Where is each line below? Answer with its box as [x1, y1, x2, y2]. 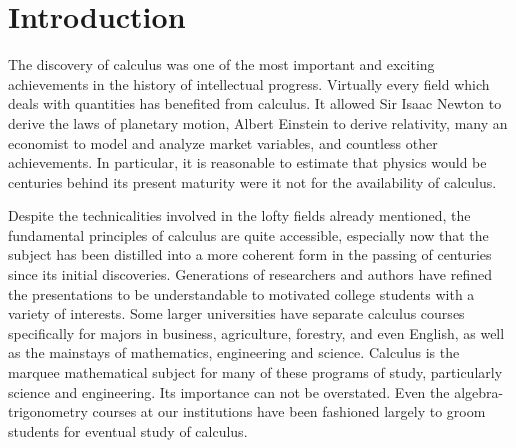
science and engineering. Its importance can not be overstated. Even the [8, 381, 450, 402]
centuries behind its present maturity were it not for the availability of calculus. [8, 171, 497, 192]
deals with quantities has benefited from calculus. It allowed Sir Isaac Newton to [8, 93, 502, 114]
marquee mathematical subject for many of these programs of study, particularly [8, 362, 503, 383]
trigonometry [8, 401, 88, 422]
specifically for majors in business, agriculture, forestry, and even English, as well [8, 322, 505, 343]
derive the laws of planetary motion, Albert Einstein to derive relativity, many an [8, 112, 508, 133]
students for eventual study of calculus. [8, 420, 248, 441]
